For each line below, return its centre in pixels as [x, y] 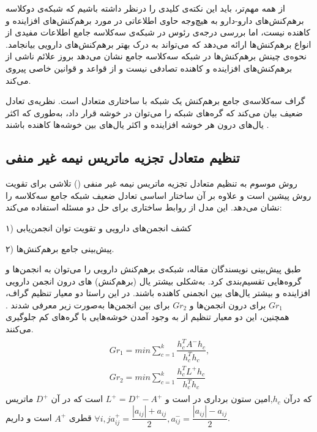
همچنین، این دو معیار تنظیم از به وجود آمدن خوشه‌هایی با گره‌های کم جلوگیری [147, 317]
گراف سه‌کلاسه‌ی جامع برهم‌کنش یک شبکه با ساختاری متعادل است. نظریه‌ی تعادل [155, 101]
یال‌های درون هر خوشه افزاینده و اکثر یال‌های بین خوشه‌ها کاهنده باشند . [137, 125]
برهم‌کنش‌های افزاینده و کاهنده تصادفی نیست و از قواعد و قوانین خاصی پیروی [149, 68]
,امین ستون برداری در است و [219, 399]
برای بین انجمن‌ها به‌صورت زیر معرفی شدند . [88, 304]
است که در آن [77, 399]
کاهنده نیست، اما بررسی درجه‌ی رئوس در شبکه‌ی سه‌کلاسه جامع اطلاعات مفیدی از [158, 32]
